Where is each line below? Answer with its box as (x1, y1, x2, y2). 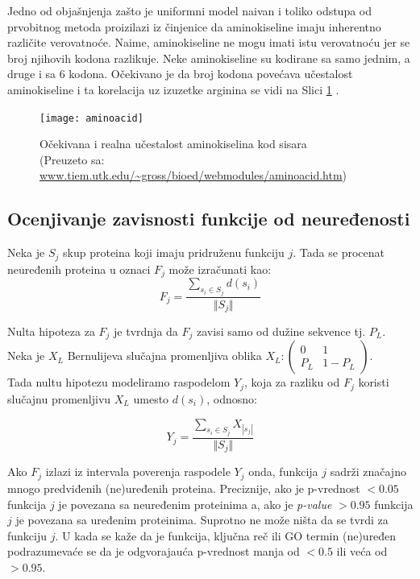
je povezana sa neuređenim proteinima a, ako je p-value (58, 495, 332, 512)
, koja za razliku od (243, 374, 340, 391)
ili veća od (336, 543, 388, 560)
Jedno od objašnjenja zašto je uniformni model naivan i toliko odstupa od (7, 2, 372, 19)
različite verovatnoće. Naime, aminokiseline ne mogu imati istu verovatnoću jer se (7, 34, 410, 51)
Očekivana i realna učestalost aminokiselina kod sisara (40, 135, 307, 152)
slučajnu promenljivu (7, 390, 111, 407)
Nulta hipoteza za (7, 323, 95, 340)
